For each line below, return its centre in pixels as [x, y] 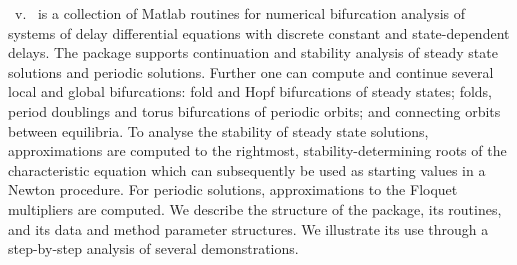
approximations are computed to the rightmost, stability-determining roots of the [257, 150]
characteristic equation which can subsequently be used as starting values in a [247, 169]
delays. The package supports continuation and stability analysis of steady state [253, 52]
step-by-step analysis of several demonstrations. [153, 248]
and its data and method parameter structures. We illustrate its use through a [248, 228]
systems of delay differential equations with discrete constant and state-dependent [259, 32]
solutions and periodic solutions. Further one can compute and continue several [251, 71]
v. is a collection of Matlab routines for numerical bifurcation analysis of [240, 13]
